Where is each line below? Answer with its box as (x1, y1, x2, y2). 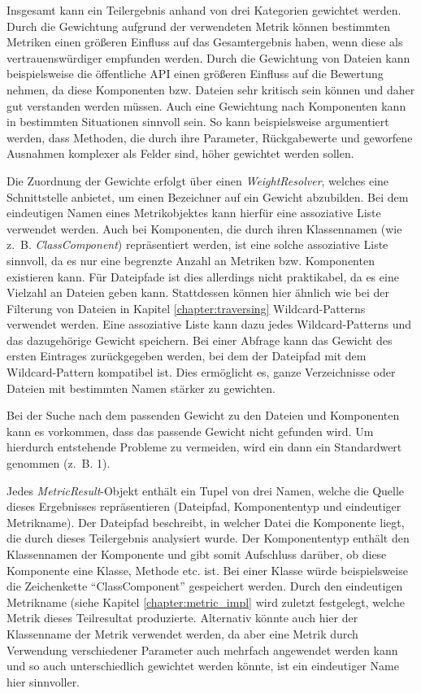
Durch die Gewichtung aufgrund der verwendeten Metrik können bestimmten (7, 17, 390, 34)
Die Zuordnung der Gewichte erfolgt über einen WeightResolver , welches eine (7, 172, 389, 189)
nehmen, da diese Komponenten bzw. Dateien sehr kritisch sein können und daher (7, 81, 415, 98)
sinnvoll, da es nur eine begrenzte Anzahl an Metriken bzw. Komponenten (7, 251, 375, 268)
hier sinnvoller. (7, 673, 80, 690)
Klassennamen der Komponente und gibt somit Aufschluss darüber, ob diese (7, 546, 387, 562)
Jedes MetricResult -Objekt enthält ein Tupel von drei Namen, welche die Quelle (7, 482, 405, 499)
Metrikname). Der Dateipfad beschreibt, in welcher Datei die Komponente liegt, (7, 513, 405, 530)
